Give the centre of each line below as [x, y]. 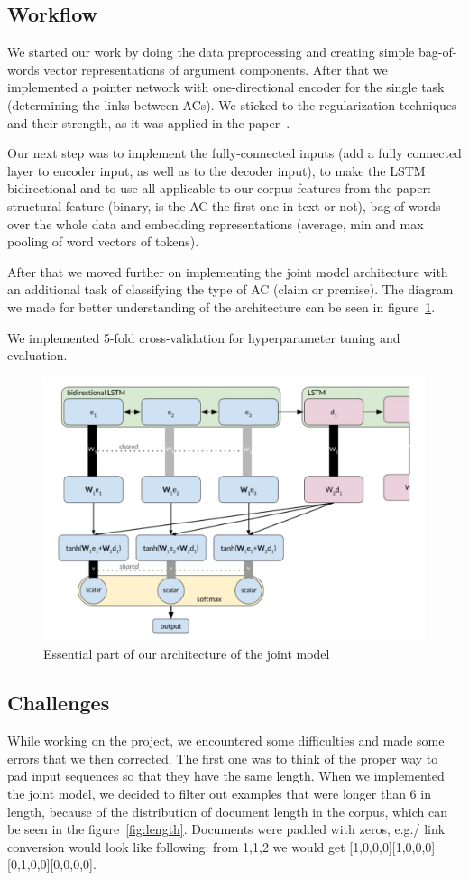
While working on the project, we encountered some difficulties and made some [226, 741]
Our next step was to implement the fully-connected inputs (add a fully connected [234, 153]
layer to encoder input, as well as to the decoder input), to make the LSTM [216, 170]
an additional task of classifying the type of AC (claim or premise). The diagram [230, 289]
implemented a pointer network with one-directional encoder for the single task [226, 87]
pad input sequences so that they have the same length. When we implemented [226, 776]
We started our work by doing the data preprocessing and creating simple [211, 52]
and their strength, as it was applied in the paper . [149, 122]
